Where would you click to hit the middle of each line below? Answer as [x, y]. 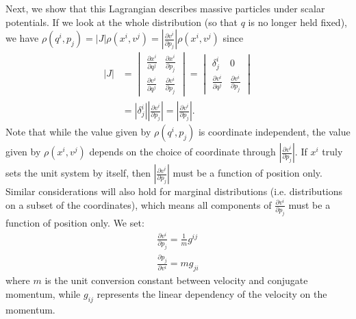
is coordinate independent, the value [274, 132]
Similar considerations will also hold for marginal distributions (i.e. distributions [174, 191]
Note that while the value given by [78, 132]
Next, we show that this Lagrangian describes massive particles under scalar [165, 8]
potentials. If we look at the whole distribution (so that [122, 22]
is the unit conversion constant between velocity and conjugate [176, 280]
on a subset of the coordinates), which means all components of [139, 204]
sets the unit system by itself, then [78, 173]
